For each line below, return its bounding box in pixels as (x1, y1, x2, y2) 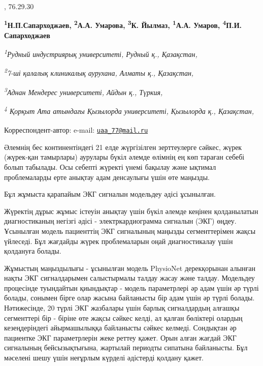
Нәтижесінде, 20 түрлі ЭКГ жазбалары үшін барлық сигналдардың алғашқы (4, 302, 240, 313)
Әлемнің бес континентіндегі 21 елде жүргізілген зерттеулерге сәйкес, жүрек (4, 141, 242, 152)
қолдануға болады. (4, 246, 61, 256)
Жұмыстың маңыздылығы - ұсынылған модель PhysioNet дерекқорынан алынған (4, 262, 255, 273)
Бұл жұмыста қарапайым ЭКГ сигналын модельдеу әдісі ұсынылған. (4, 189, 216, 199)
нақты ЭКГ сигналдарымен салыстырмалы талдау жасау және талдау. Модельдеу (4, 272, 255, 283)
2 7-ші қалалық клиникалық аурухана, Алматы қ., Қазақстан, (4, 66, 194, 78)
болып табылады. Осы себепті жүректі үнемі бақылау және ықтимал (4, 161, 216, 172)
